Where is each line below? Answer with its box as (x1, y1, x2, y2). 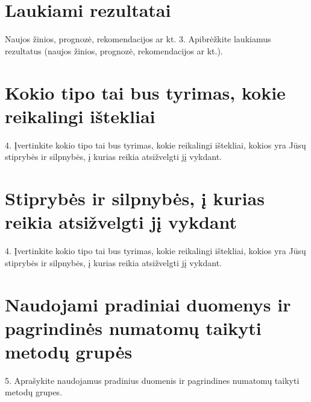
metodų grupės (5, 339, 133, 363)
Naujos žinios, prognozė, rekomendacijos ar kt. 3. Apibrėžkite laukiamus (5, 33, 271, 45)
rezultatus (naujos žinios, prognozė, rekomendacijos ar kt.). (5, 44, 223, 57)
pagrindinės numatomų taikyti (5, 315, 262, 340)
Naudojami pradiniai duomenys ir (5, 292, 291, 316)
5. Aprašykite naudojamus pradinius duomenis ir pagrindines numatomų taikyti (5, 374, 300, 386)
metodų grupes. (5, 386, 63, 398)
